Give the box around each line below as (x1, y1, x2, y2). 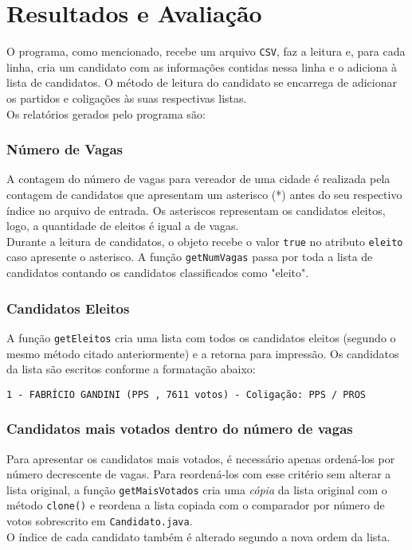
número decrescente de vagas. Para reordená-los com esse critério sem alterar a (6, 466, 391, 482)
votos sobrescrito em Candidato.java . (6, 513, 193, 529)
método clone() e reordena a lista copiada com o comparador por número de (6, 497, 385, 513)
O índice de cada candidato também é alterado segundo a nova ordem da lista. (6, 528, 390, 544)
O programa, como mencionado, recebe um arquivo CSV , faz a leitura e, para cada (6, 43, 406, 60)
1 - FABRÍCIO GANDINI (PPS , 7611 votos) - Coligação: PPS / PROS (6, 388, 367, 400)
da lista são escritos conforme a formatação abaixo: (6, 361, 256, 377)
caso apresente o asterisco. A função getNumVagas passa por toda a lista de (6, 248, 373, 265)
